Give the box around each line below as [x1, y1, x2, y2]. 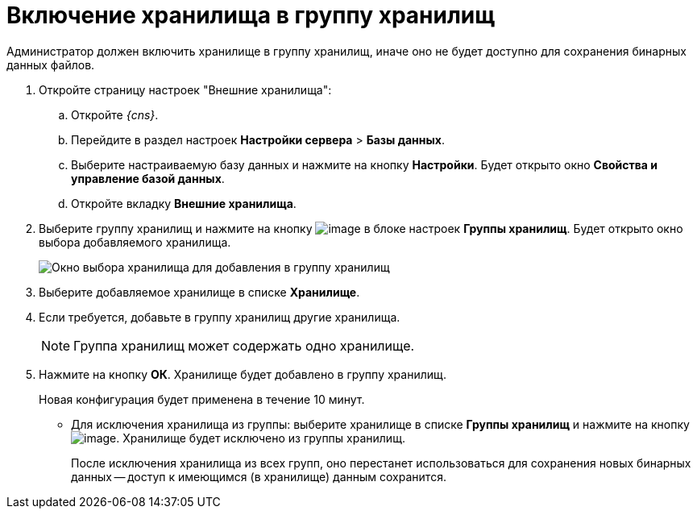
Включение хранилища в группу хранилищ [6, 2, 496, 29]
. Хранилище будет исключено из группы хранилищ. [116, 430, 406, 445]
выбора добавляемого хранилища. [39, 235, 231, 249]
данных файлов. [6, 57, 95, 72]
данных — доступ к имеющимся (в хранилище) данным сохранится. [71, 469, 446, 484]
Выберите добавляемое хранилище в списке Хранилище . [39, 284, 360, 299]
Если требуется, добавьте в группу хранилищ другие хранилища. [39, 309, 400, 324]
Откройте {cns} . [71, 107, 159, 122]
